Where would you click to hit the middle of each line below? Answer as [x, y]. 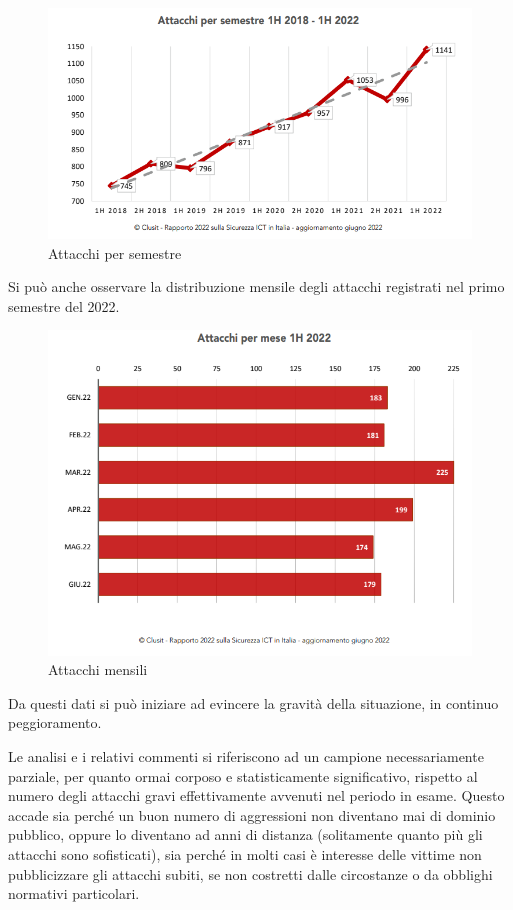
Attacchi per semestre [115, 252]
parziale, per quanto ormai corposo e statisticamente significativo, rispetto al [243, 775]
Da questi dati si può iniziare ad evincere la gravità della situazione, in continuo [253, 702]
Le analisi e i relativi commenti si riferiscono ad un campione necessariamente [246, 756]
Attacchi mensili [98, 669]
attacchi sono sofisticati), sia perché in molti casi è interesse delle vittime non [245, 853]
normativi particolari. [74, 893]
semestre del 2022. [64, 305]
